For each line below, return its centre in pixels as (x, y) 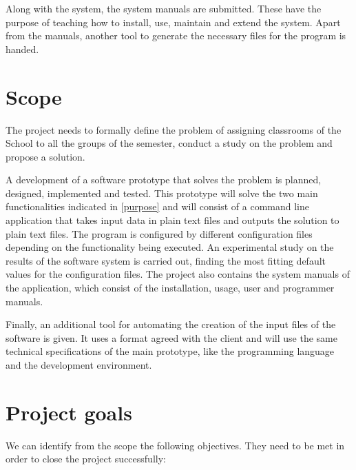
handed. (22, 49)
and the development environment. (79, 365)
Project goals (69, 412)
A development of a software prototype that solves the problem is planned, (164, 180)
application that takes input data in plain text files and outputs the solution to (172, 220)
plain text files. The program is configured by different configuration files (159, 233)
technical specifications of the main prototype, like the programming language (170, 351)
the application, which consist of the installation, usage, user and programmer (170, 288)
